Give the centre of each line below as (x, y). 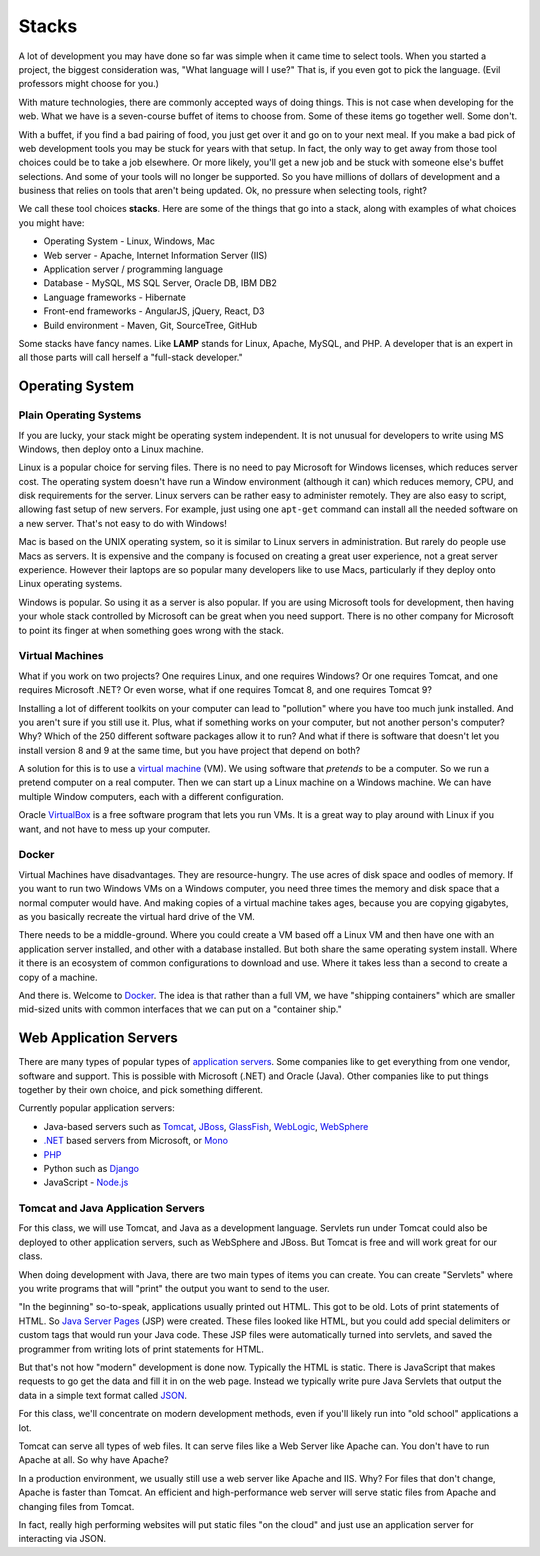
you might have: (51, 222)
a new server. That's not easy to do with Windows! (122, 523)
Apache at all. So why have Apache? (93, 1460)
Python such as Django (91, 1168)
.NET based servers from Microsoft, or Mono (136, 1141)
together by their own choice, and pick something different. (141, 1089)
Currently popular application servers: (96, 1108)
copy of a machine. (58, 977)
